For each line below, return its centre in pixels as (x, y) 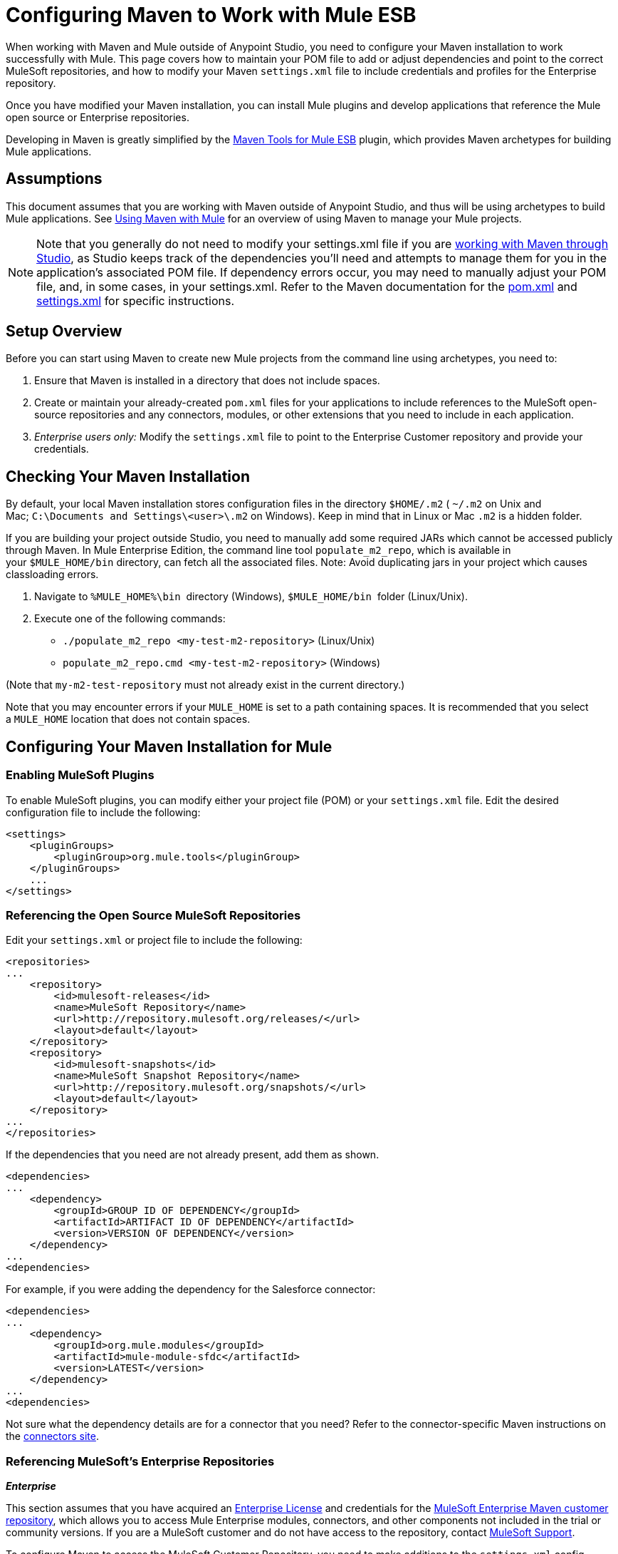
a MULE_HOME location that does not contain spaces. (128, 719)
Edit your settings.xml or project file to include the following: (154, 940)
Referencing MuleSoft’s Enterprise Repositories (140, 1461)
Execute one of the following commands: (130, 619)
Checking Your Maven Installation (128, 476)
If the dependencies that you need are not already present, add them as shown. (193, 1155)
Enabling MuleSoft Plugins (80, 775)
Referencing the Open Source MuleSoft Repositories (153, 915)
